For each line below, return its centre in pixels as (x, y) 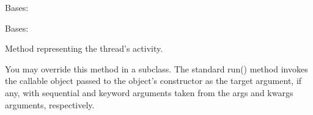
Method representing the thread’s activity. (84, 48)
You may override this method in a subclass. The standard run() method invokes (156, 68)
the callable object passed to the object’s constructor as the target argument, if (153, 81)
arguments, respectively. (50, 104)
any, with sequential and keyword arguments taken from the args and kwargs (149, 92)
